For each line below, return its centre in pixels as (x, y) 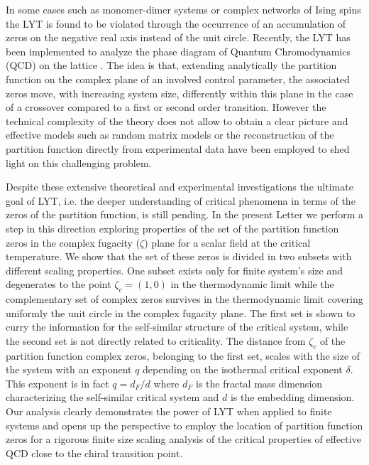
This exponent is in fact (57, 383)
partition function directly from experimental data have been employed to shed (178, 148)
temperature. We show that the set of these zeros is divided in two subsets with (179, 256)
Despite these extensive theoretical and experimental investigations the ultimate (180, 187)
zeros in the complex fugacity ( (73, 242)
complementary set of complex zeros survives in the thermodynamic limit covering (184, 299)
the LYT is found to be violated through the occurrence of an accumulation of (176, 23)
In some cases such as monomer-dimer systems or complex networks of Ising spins (183, 9)
